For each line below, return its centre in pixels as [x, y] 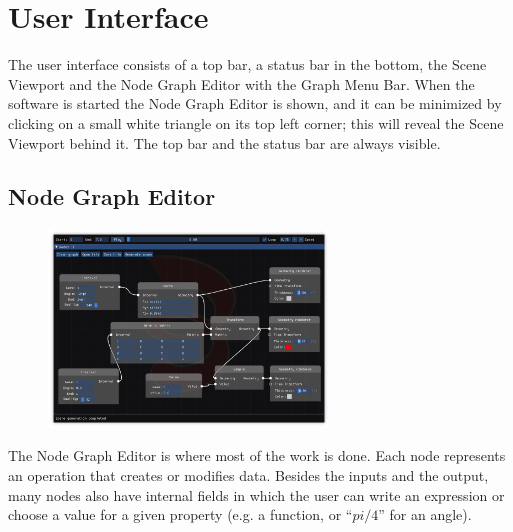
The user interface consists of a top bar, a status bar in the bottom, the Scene [247, 64]
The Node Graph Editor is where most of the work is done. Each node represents [257, 455]
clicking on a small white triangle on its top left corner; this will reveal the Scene [256, 122]
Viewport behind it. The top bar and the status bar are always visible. [224, 142]
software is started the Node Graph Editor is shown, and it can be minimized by [255, 103]
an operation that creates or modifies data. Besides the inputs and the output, [248, 475]
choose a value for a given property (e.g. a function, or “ [180, 514]
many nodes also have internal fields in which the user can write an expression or [256, 494]
